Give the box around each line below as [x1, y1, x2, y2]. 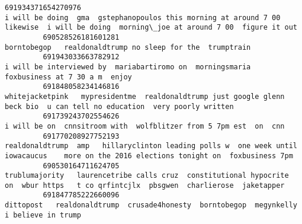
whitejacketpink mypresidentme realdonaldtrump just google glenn [5, 92, 285, 101]
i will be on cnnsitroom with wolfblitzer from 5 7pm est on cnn [5, 121, 285, 130]
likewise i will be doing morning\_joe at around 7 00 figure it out [5, 23, 297, 32]
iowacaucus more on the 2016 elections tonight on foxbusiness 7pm [5, 151, 293, 160]
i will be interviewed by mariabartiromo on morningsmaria [5, 62, 251, 71]
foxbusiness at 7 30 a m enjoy [5, 72, 132, 81]
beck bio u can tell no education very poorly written [5, 102, 234, 111]
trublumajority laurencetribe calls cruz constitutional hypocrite [5, 171, 289, 180]
